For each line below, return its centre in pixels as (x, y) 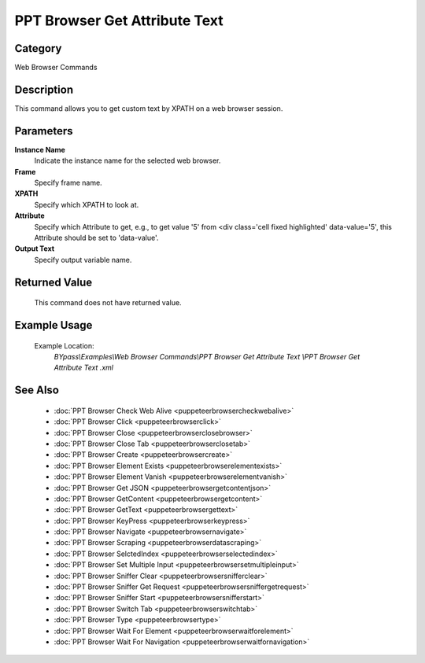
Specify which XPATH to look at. (87, 204)
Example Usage (54, 325)
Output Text (35, 249)
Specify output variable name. (83, 260)
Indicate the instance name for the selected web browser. (128, 160)
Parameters (44, 131)
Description (44, 89)
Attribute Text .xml (84, 368)
